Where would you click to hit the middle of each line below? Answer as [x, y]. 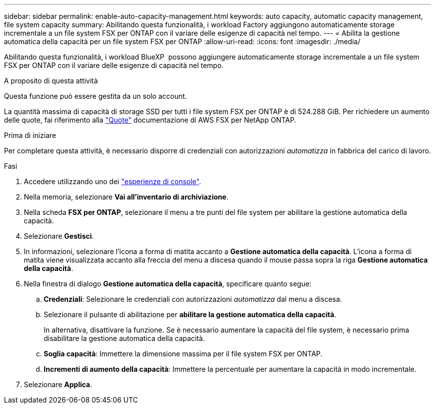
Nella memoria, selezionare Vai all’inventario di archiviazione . [126, 197]
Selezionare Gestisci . [59, 236]
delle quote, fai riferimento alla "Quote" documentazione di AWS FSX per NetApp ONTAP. [150, 120]
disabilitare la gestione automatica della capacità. [124, 338]
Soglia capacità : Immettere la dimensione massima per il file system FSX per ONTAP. [183, 354]
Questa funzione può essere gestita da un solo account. [96, 96]
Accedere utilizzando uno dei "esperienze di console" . [112, 181]
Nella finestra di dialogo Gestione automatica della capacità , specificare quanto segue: [168, 284]
